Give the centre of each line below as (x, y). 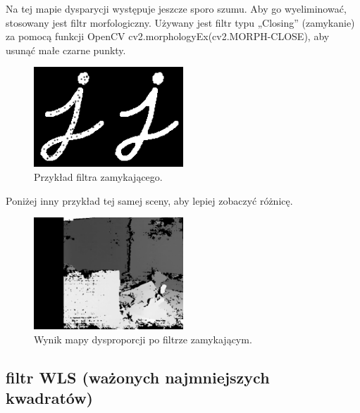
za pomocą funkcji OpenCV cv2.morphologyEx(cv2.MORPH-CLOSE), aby (168, 36)
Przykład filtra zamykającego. (98, 176)
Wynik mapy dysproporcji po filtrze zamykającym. (143, 339)
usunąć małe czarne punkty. (66, 50)
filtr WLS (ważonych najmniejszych (138, 377)
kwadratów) (50, 398)
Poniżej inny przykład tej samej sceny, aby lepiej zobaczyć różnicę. (149, 200)
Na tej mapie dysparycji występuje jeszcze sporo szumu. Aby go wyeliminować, (176, 8)
